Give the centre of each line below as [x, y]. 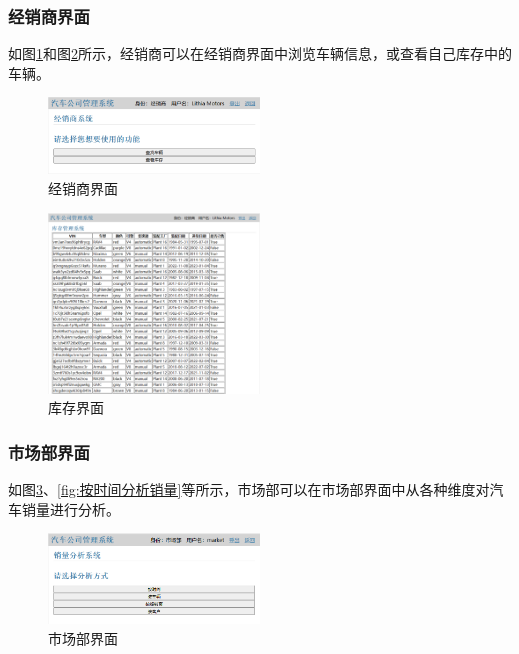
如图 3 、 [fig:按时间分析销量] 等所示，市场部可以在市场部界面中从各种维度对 [249, 489]
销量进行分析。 [70, 508]
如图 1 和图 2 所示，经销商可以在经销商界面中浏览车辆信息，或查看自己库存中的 [260, 53]
